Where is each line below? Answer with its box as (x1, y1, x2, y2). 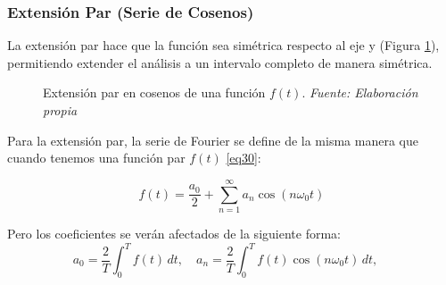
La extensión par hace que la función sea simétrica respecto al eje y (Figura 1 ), (7, 36, 440, 54)
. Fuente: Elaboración (301, 83, 418, 102)
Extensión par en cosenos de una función (43, 83, 266, 102)
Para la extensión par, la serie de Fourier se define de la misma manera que (7, 130, 418, 149)
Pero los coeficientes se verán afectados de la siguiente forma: (7, 223, 341, 242)
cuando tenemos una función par (7, 148, 186, 167)
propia (43, 101, 78, 119)
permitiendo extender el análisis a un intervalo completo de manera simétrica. (7, 53, 433, 71)
